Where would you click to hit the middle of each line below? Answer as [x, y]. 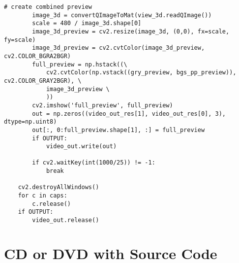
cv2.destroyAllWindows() [59, 187]
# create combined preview [48, 7]
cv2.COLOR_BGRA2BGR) [38, 56]
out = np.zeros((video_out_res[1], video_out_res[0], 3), [129, 114]
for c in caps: [43, 196]
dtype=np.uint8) [30, 122]
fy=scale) [20, 40]
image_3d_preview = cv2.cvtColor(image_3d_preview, [119, 48]
